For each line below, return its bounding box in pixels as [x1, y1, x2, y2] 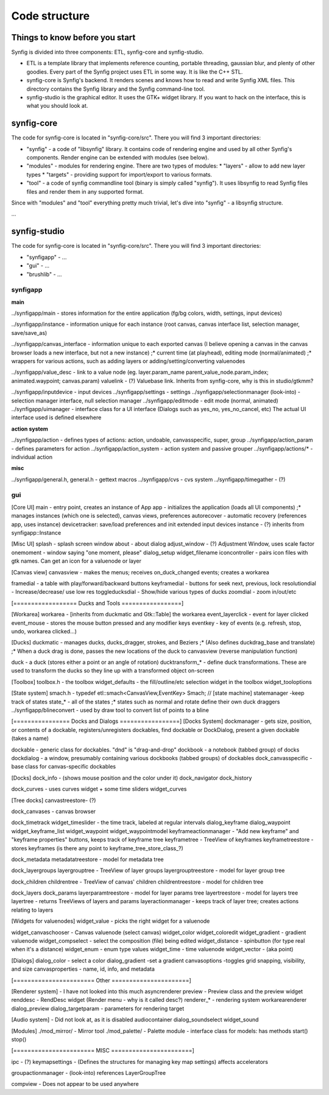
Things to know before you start [11, 32, 136, 43]
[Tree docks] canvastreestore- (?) [11, 797, 96, 804]
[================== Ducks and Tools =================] [11, 599, 184, 607]
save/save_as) [11, 329, 48, 336]
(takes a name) [11, 734, 49, 742]
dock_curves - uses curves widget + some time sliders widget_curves [11, 786, 187, 793]
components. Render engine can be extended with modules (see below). [26, 154, 210, 161]
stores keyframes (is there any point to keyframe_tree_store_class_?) [11, 844, 184, 852]
